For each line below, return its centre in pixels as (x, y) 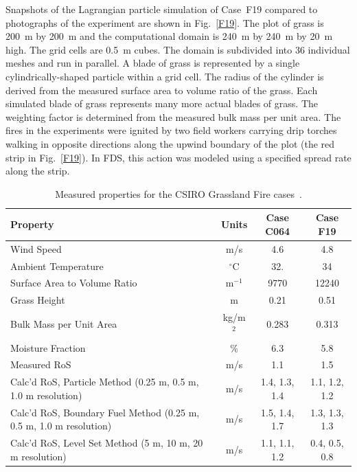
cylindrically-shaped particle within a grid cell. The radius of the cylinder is (165, 76)
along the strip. (38, 171)
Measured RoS (41, 364)
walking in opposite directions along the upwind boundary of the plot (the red (170, 143)
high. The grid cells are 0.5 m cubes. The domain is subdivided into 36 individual (178, 49)
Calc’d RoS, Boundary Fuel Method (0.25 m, (105, 412)
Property (32, 224)
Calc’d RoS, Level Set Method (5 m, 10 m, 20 (107, 443)
